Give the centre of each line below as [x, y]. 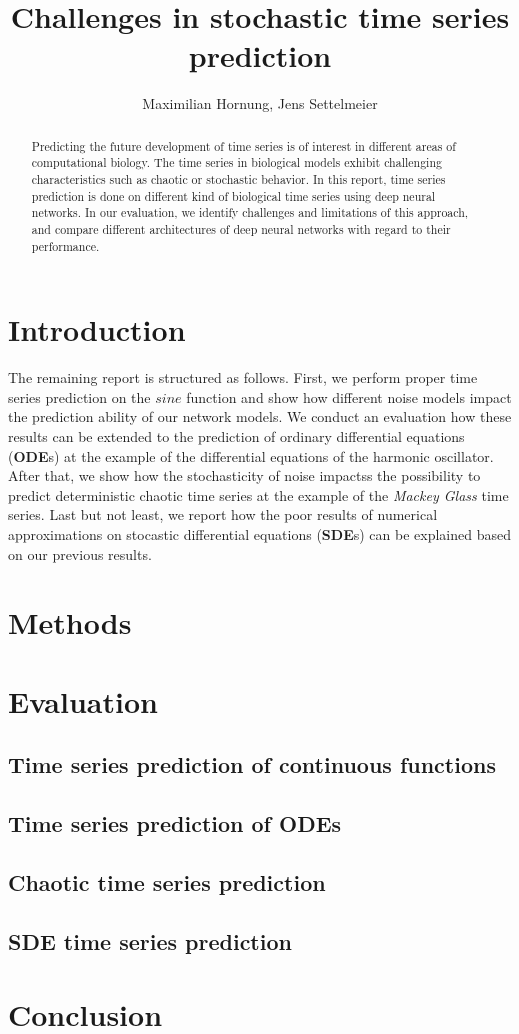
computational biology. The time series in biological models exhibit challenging [236, 162]
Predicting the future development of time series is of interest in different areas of [243, 145]
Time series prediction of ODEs [175, 823]
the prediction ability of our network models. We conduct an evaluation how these [260, 416]
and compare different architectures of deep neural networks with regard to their [241, 228]
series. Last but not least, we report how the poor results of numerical [223, 514]
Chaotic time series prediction [167, 881]
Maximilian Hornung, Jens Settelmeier [260, 103]
